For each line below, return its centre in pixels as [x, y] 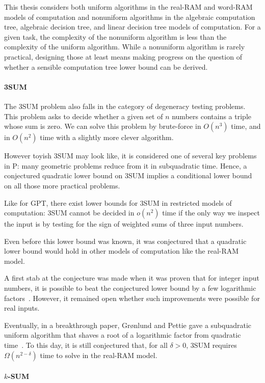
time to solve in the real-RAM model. [99, 355]
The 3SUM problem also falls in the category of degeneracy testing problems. [125, 106]
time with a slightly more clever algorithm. [107, 137]
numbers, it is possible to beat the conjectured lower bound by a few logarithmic [130, 288]
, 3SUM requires [211, 345]
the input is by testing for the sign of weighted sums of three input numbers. [124, 224]
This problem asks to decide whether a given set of [84, 116]
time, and [246, 126]
